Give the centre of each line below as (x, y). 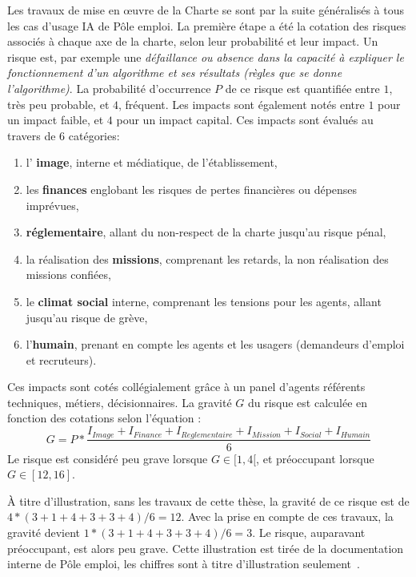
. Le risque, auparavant (309, 532)
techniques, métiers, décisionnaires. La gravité (120, 402)
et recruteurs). (61, 359)
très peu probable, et (58, 104)
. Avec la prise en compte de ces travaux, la (287, 516)
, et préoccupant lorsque (315, 458)
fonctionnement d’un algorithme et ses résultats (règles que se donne (175, 73)
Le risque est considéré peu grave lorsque (108, 458)
